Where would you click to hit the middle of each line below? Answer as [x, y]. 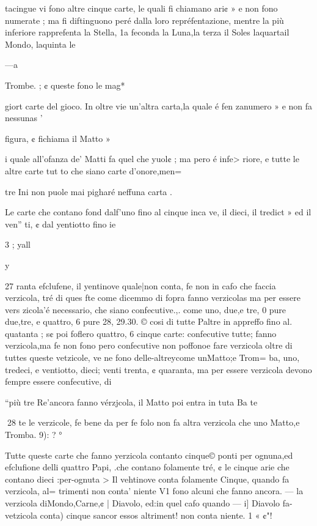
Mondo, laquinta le [40, 44]
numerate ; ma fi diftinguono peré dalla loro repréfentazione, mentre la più [144, 20]
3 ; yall [18, 244]
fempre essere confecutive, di [58, 381]
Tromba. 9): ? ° [34, 435]
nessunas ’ [24, 118]
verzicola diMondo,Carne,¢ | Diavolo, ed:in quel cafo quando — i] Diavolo [143, 503]
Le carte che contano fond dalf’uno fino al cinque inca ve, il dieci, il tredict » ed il [158, 212]
